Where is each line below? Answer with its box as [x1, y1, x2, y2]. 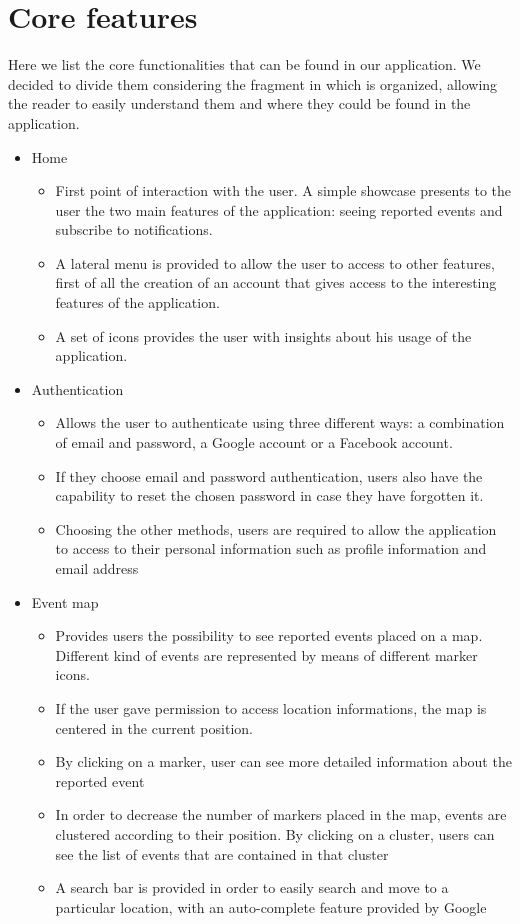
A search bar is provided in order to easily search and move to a [55, 877, 449, 898]
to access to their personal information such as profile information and [55, 538, 487, 559]
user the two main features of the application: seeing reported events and [55, 199, 503, 220]
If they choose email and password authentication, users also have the [55, 465, 483, 486]
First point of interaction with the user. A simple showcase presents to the [55, 180, 512, 201]
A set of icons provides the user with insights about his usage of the [55, 325, 472, 346]
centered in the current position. [55, 717, 253, 738]
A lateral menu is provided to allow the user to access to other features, [55, 252, 495, 273]
